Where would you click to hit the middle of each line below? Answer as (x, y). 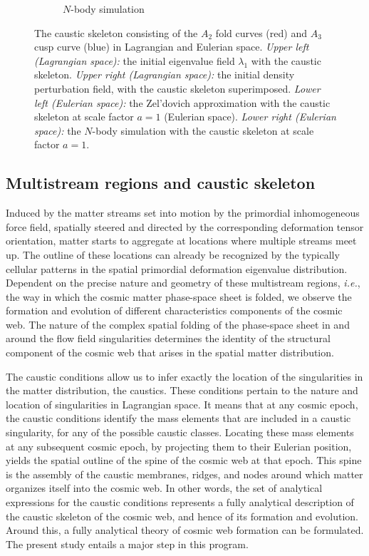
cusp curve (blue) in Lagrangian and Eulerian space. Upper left (172, 47)
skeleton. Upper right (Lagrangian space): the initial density (165, 74)
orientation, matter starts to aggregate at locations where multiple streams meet (181, 241)
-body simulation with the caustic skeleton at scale (203, 130)
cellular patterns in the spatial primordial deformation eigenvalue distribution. (177, 268)
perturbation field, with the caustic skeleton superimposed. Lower (177, 88)
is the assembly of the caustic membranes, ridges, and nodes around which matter (184, 474)
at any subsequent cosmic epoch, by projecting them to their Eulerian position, (179, 446)
